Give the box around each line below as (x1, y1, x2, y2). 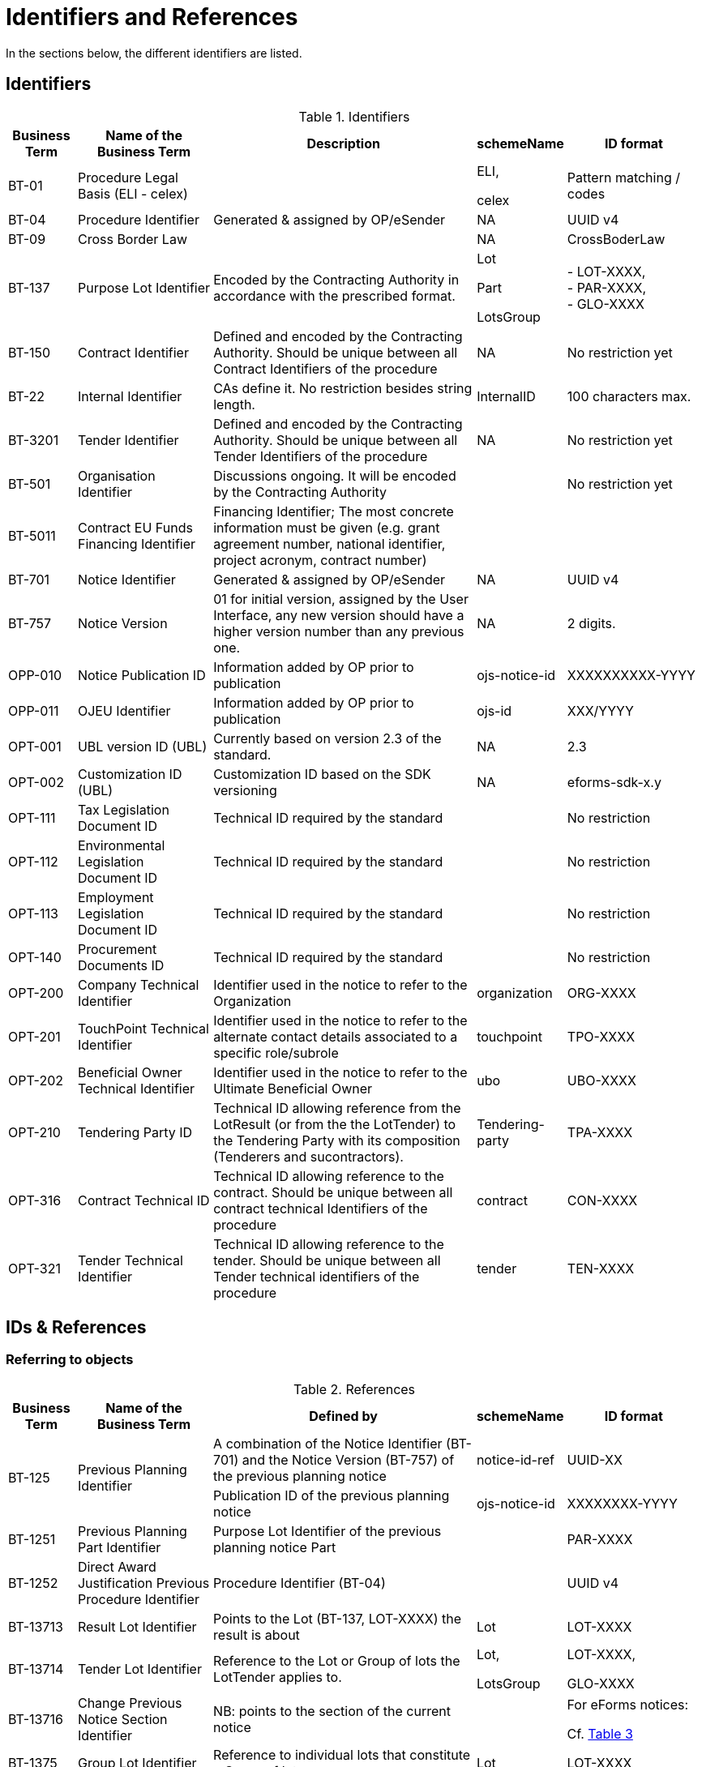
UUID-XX (567, 1451, 623, 1468)
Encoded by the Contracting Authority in (213, 271, 460, 288)
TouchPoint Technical (77, 1020, 209, 1037)
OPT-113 (8, 905, 58, 922)
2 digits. (567, 614, 616, 631)
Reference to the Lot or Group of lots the (213, 1652, 460, 1669)
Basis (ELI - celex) (77, 185, 188, 202)
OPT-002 (8, 773, 64, 790)
